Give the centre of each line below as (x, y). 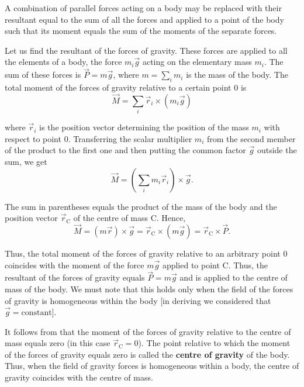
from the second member (251, 138)
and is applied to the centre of (234, 277)
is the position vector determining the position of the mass (144, 127)
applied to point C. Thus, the (215, 265)
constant (37, 313)
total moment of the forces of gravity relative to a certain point (118, 87)
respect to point (33, 138)
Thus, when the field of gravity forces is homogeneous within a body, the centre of (152, 366)
